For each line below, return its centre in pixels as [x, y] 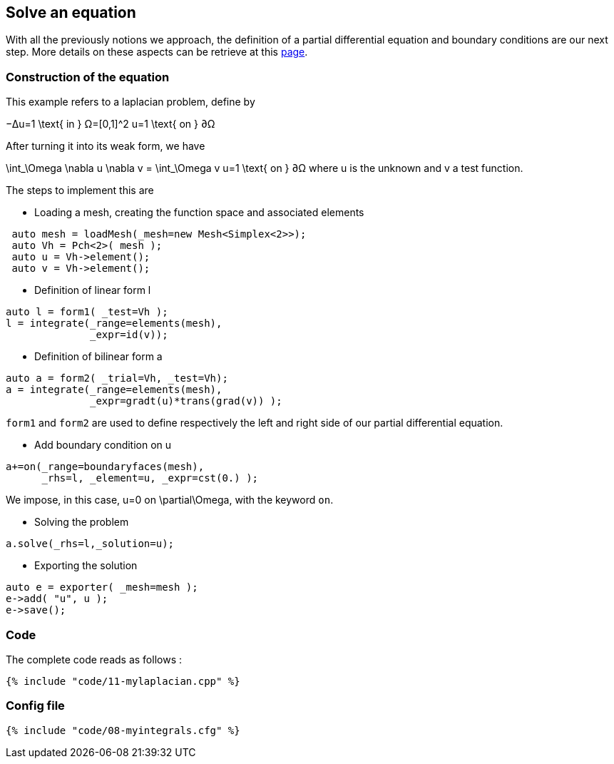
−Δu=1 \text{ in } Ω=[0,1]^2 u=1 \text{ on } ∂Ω [111, 124]
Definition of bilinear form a [98, 357]
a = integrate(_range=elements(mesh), [114, 390]
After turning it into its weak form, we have [106, 146]
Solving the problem [82, 522]
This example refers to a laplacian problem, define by [131, 102]
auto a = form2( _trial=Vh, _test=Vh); [117, 378]
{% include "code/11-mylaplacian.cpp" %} [123, 681]
